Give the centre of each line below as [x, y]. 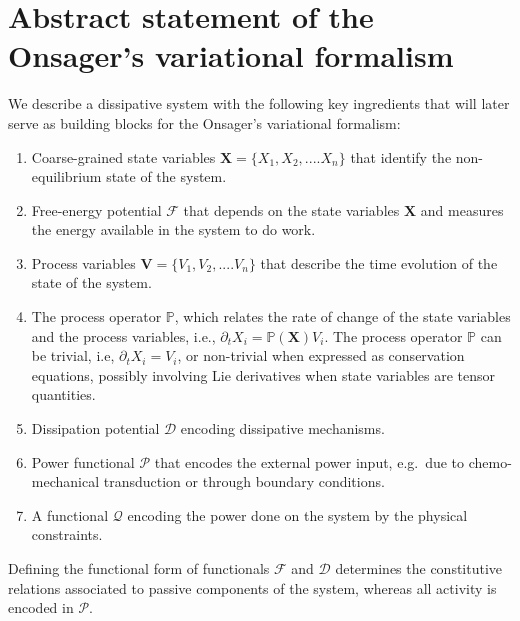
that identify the [401, 156]
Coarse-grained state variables [123, 156]
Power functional [83, 461]
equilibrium [66, 176]
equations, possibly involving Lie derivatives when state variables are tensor [263, 374]
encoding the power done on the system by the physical [297, 514]
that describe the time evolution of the [379, 262]
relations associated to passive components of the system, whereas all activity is [252, 587]
